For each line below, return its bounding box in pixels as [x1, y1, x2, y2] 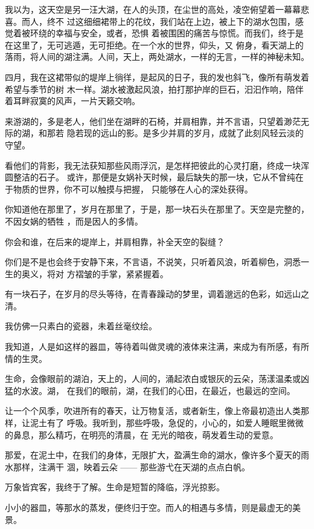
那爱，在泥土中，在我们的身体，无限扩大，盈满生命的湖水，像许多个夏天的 [5, 448, 301, 461]
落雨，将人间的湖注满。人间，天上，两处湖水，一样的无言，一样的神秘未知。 [5, 50, 309, 63]
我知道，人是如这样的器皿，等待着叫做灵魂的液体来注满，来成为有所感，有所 [5, 340, 309, 353]
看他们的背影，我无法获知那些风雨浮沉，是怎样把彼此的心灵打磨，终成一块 [5, 159, 301, 171]
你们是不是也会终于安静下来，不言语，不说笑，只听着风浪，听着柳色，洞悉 [5, 255, 301, 268]
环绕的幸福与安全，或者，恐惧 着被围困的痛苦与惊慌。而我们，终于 [30, 27, 295, 39]
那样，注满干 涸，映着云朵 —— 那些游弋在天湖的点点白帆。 [13, 460, 250, 473]
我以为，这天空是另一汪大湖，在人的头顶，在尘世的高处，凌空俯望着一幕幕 [5, 3, 301, 15]
